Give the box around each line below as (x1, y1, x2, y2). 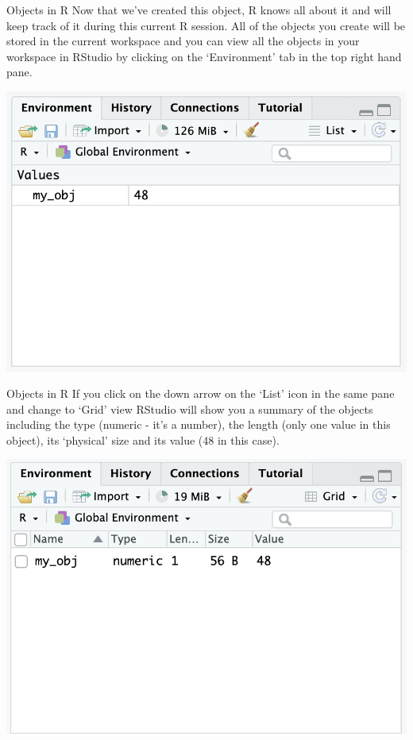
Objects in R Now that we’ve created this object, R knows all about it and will (6, 2, 392, 17)
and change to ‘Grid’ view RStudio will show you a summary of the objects (6, 400, 373, 417)
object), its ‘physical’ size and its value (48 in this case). (6, 431, 280, 448)
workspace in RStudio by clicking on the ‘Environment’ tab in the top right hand (6, 48, 402, 64)
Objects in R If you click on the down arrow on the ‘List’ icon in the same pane (6, 385, 395, 402)
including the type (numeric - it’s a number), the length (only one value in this (6, 416, 391, 433)
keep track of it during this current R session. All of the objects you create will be (6, 17, 406, 33)
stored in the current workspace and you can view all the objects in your (6, 33, 360, 49)
